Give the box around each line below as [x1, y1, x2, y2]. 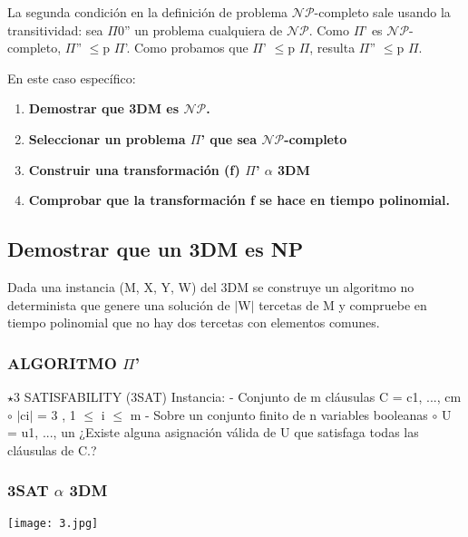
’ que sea [200, 129, 258, 148]
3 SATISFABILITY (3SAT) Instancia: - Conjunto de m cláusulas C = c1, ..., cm [14, 386, 462, 405]
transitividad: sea [7, 20, 103, 39]
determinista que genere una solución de [7, 295, 230, 314]
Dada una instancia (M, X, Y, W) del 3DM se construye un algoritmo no [7, 277, 414, 296]
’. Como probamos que [124, 38, 249, 57]
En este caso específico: [7, 68, 136, 87]
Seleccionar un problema [28, 129, 186, 148]
